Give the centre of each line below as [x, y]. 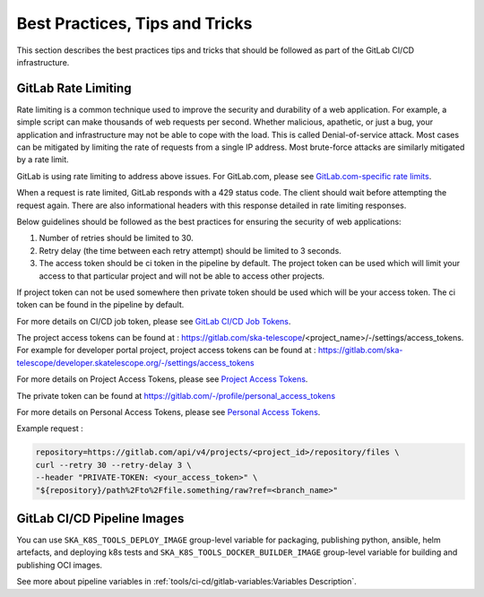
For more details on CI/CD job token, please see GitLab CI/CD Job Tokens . [154, 321]
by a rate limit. [43, 160]
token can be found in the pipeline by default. [100, 305]
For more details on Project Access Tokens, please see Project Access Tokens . [162, 379]
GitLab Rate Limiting [74, 88]
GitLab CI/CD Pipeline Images [100, 519]
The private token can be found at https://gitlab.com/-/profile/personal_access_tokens [176, 395]
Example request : [50, 428]
